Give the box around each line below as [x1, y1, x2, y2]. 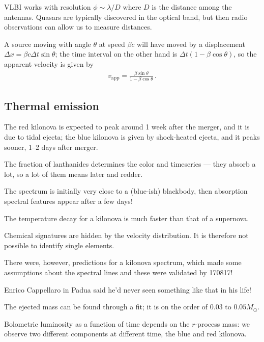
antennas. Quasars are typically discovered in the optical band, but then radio [4, 11, 248, 22]
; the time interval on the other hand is [55, 48, 178, 59]
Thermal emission [4, 97, 99, 113]
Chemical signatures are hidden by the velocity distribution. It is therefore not [4, 230, 249, 241]
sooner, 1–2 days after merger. [4, 141, 98, 152]
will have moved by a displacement [137, 38, 245, 49]
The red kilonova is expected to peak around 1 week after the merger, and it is [4, 121, 250, 132]
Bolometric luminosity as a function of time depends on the [4, 318, 190, 329]
